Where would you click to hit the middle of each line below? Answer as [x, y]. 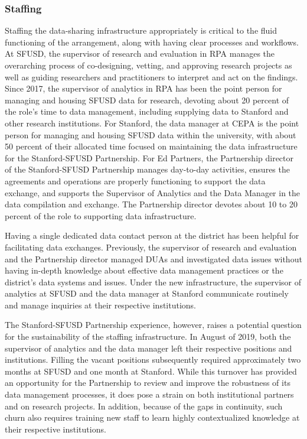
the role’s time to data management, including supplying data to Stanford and [147, 111]
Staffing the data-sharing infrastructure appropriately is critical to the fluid [141, 30]
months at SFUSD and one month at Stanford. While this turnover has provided [151, 371]
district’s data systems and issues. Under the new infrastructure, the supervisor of [153, 282]
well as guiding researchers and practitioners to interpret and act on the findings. [151, 77]
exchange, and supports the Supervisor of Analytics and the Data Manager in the [153, 192]
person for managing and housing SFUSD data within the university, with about [151, 134]
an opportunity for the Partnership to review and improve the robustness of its [148, 383]
